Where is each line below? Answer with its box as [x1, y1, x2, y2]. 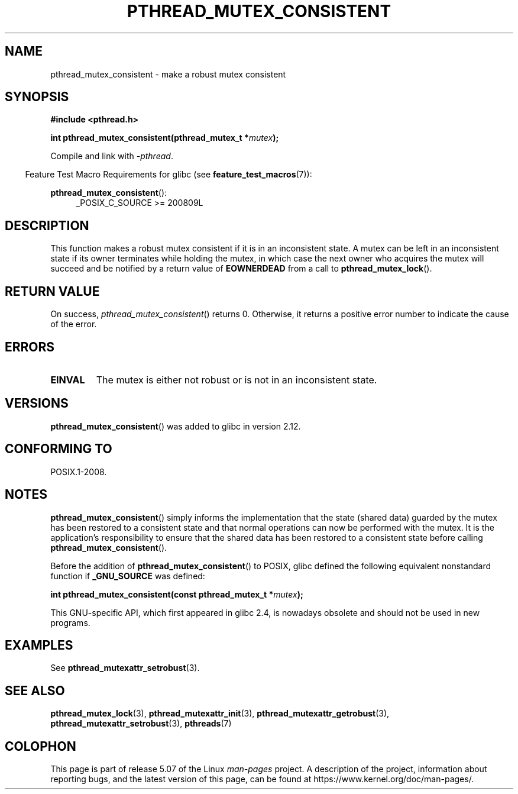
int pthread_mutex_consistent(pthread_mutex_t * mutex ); [50, 133, 279, 143]
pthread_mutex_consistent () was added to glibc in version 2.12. [50, 421, 301, 431]
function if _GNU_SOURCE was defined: [50, 570, 205, 581]
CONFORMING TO [5, 441, 112, 457]
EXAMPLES [5, 637, 73, 653]
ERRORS [5, 339, 55, 354]
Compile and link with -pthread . [50, 151, 173, 162]
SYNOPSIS [5, 89, 69, 105]
